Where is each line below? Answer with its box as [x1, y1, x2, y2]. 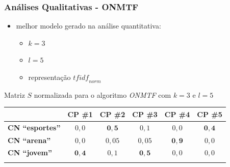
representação [28, 72, 71, 82]
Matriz [4, 89, 25, 100]
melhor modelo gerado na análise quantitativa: [16, 20, 161, 31]
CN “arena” [8, 134, 51, 145]
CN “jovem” [8, 147, 52, 158]
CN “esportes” [8, 122, 61, 132]
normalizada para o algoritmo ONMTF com [34, 89, 171, 100]
